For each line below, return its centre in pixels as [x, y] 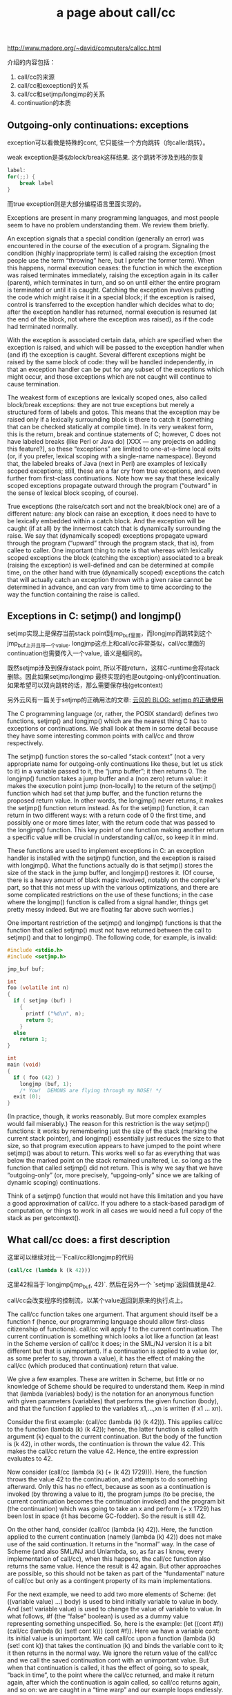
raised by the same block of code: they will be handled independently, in [110, 362]
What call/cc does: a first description [89, 1240]
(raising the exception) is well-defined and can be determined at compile [110, 565]
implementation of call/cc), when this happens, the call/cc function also [109, 1558]
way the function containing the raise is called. [74, 594]
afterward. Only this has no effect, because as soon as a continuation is [109, 1486]
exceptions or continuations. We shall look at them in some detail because [113, 728]
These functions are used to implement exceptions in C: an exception [106, 850]
